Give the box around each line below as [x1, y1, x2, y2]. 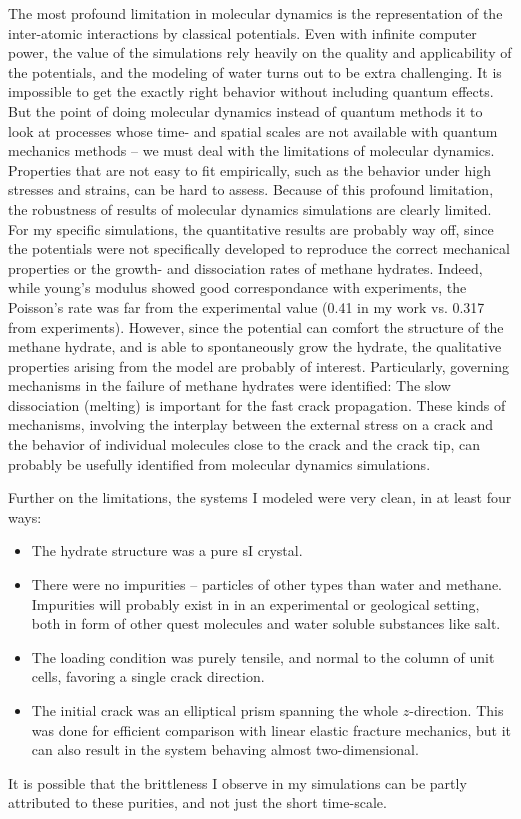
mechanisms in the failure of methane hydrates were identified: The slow [8, 375, 451, 396]
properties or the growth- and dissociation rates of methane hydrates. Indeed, [8, 257, 483, 278]
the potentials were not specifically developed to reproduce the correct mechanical [8, 238, 510, 259]
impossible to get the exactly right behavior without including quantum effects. [8, 81, 494, 102]
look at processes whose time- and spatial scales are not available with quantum [8, 120, 498, 141]
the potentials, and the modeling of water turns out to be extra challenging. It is [8, 61, 502, 82]
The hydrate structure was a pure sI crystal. [31, 540, 303, 561]
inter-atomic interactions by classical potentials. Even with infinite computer [8, 22, 477, 43]
